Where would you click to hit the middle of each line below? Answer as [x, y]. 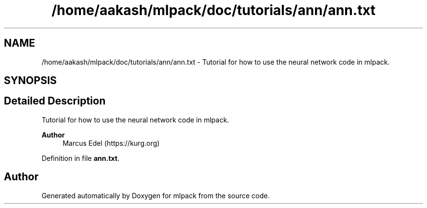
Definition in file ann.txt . [80, 158]
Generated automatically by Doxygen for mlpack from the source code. [156, 195]
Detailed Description [55, 101]
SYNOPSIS [30, 81]
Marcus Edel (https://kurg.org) [111, 143]
